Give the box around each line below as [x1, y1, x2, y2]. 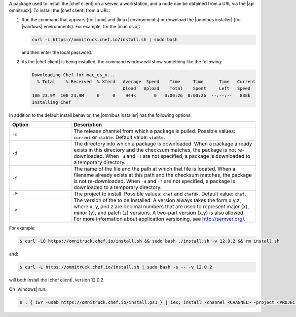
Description [74, 121, 102, 128]
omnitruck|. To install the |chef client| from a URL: [9, 7, 111, 13]
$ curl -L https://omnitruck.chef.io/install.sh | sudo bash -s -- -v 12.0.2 [19, 265, 212, 270]
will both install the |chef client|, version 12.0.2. [9, 277, 105, 283]
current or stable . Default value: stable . [74, 134, 165, 141]
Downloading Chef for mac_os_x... [32, 72, 115, 78]
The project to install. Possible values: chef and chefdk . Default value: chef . [74, 190, 246, 197]
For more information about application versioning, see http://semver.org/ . [74, 216, 246, 223]
